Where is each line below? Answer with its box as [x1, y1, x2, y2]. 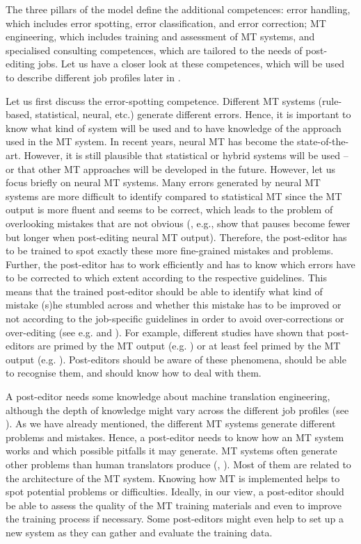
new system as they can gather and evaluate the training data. [6, 525, 273, 539]
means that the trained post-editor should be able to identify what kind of [6, 283, 323, 298]
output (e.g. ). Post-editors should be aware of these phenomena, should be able [6, 352, 346, 366]
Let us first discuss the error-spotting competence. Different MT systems [6, 93, 315, 108]
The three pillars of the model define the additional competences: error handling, [6, 2, 351, 16]
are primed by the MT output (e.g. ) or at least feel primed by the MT [38, 338, 341, 353]
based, [6, 107, 33, 122]
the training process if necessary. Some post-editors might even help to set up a [6, 511, 344, 526]
